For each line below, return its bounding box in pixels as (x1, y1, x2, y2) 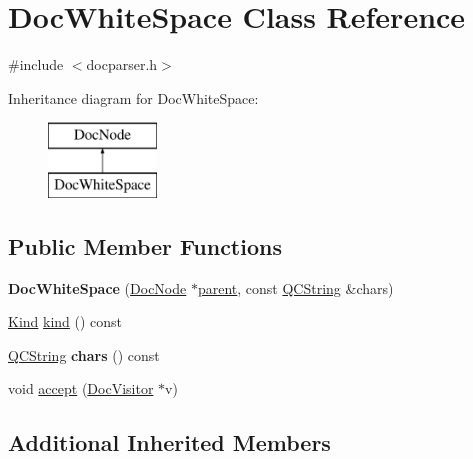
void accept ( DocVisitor (8, 378, 154, 399)
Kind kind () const (8, 311, 123, 332)
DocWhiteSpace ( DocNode (8, 277, 187, 298)
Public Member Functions (8, 230, 282, 261)
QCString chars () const (8, 344, 160, 365)
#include (8, 54, 64, 75)
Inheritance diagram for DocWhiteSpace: (8, 87, 259, 108)
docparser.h (86, 54, 158, 75)
